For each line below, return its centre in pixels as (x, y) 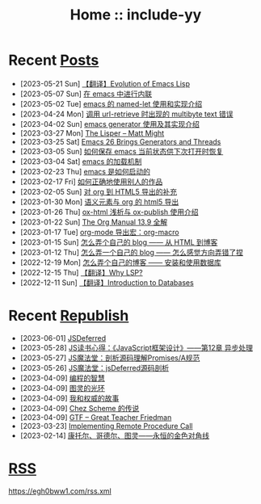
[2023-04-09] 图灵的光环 (62, 388)
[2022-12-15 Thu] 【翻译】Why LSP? (81, 272)
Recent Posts (54, 60)
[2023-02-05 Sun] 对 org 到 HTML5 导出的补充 (99, 191)
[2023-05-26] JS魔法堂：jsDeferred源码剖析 (95, 367)
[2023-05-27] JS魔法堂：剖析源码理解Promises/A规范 (110, 358)
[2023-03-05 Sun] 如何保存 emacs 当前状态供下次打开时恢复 (122, 151)
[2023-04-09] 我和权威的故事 (69, 398)
